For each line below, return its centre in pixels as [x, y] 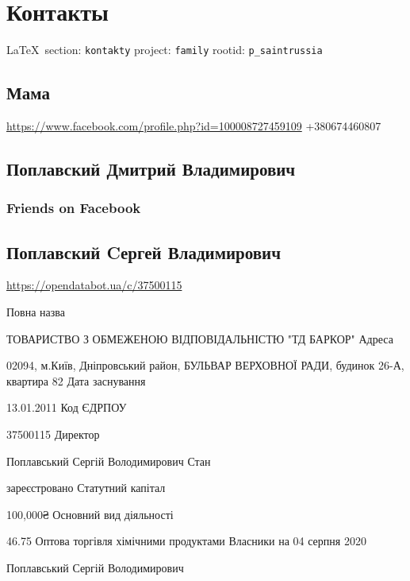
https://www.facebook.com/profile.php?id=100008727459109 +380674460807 [194, 125]
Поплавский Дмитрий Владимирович [151, 168]
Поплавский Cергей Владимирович [144, 252]
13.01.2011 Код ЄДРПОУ [67, 407]
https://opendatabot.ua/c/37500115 [94, 285]
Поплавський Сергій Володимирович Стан [109, 461]
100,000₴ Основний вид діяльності [90, 514]
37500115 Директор [53, 434]
